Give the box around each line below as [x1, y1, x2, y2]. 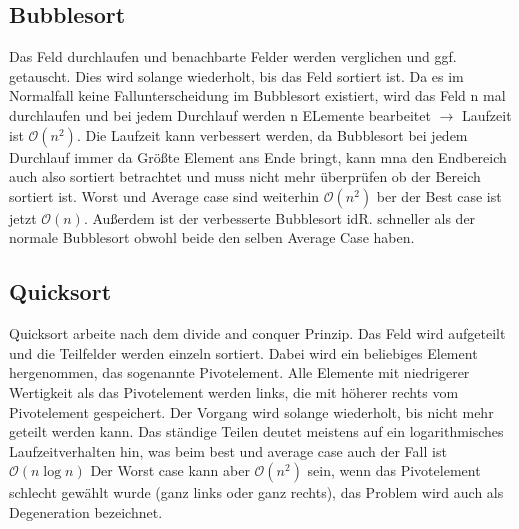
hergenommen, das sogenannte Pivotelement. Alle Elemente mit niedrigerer [9, 362, 470, 383]
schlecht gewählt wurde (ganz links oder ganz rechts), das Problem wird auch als [9, 482, 504, 503]
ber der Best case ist [376, 185, 502, 206]
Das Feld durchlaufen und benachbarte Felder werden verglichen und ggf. [9, 46, 457, 67]
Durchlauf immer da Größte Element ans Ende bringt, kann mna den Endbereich [9, 146, 507, 167]
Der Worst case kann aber [90, 460, 250, 481]
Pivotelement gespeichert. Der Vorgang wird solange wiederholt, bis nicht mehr [9, 401, 494, 422]
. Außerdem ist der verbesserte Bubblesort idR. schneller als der [83, 207, 476, 228]
